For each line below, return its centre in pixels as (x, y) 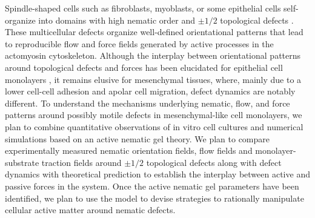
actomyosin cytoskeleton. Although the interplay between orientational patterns (153, 55)
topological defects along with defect (214, 162)
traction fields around (81, 162)
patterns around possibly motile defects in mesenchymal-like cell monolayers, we (154, 115)
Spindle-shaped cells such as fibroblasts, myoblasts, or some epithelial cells (143, 8)
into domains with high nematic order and (117, 20)
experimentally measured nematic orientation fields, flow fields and (129, 150)
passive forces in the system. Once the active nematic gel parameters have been (152, 186)
